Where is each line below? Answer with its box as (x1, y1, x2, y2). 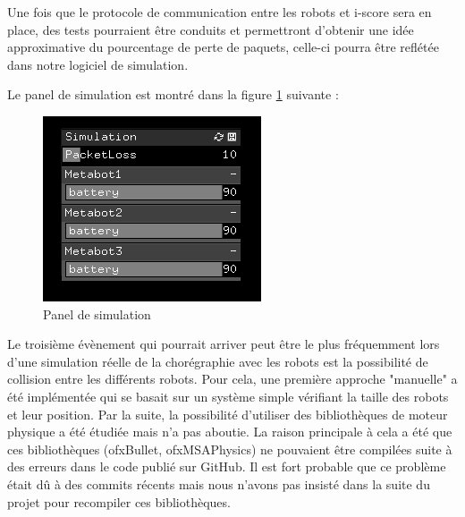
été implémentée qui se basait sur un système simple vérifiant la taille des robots (7, 386, 449, 405)
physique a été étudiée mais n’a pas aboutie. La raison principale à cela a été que (7, 422, 452, 441)
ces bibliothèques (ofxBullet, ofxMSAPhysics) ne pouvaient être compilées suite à (7, 439, 452, 458)
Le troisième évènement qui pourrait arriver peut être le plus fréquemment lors (7, 335, 440, 353)
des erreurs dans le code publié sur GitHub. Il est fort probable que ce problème (7, 457, 446, 476)
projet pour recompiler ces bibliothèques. (7, 492, 231, 511)
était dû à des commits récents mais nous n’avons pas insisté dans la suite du (7, 474, 430, 493)
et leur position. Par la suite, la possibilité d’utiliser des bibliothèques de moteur (7, 404, 448, 423)
